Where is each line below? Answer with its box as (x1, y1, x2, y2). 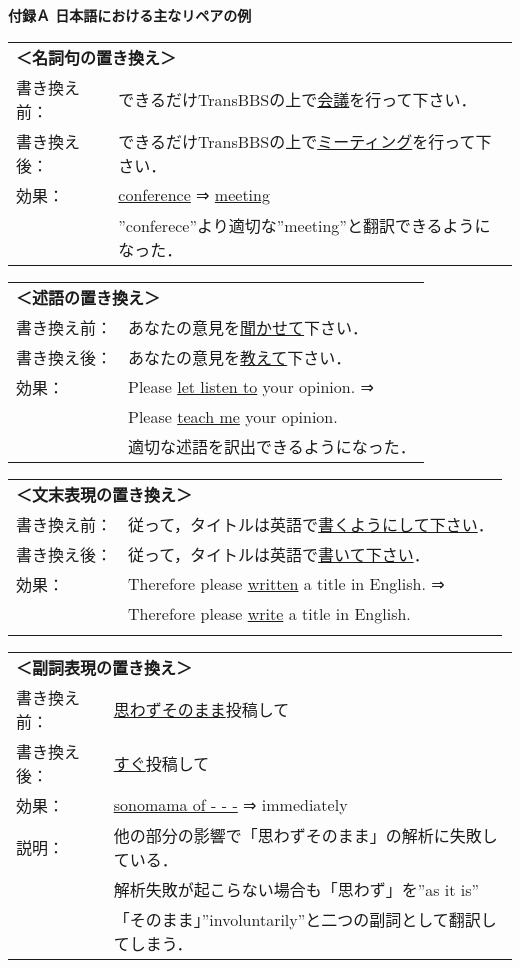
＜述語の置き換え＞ (16, 285, 161, 309)
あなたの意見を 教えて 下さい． (128, 345, 352, 369)
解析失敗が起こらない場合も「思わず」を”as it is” (113, 877, 480, 901)
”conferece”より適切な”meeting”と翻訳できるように (118, 213, 491, 237)
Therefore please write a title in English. (128, 601, 411, 625)
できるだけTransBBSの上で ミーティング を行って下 (118, 129, 492, 153)
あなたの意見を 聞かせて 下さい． (128, 315, 369, 339)
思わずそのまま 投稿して (113, 697, 290, 721)
